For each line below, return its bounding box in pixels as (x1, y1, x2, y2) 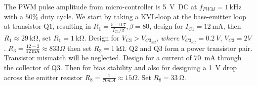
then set (67, 43, 92, 53)
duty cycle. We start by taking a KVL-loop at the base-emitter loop (40, 11, 247, 21)
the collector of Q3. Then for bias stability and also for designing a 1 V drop (4, 62, 237, 73)
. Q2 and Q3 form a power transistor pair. (125, 43, 253, 53)
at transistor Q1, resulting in (4, 21, 91, 31)
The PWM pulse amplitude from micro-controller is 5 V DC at (4, 1, 197, 11)
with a (4, 11, 23, 21)
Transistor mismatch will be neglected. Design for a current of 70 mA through (4, 52, 242, 63)
